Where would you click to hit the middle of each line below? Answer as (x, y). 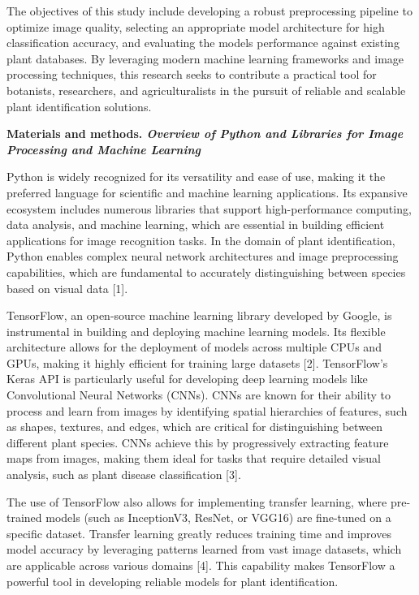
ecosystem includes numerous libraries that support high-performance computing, (209, 208)
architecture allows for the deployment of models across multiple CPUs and (194, 347)
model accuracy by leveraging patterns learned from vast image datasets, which (204, 549)
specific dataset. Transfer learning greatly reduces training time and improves (199, 533)
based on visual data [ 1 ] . (67, 288)
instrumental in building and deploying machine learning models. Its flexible (196, 331)
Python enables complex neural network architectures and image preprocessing (203, 256)
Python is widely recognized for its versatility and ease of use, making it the (196, 177)
